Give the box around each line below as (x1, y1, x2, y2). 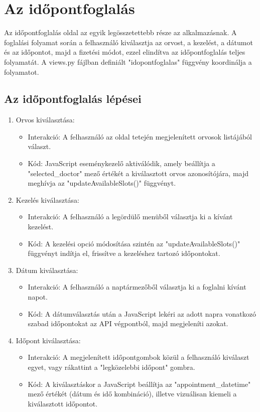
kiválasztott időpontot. (28, 398, 98, 408)
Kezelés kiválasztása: (16, 194, 79, 205)
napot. (28, 292, 48, 302)
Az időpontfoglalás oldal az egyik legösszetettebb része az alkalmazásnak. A (4, 27, 237, 38)
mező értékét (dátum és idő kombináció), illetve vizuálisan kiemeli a (28, 388, 237, 399)
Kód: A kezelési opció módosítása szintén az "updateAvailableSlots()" (28, 238, 240, 248)
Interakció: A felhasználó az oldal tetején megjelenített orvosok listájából (28, 131, 252, 142)
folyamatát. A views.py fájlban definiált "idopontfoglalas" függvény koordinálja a (4, 56, 252, 67)
